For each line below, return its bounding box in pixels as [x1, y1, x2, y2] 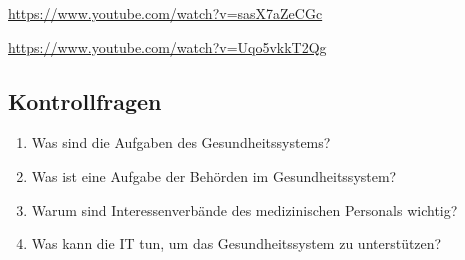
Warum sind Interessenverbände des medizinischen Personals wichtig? [31, 199, 458, 220]
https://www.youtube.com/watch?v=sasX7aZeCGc [8, 3, 323, 23]
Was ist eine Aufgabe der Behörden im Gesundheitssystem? [31, 165, 397, 186]
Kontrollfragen [8, 85, 162, 116]
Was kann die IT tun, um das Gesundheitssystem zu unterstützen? [31, 233, 442, 254]
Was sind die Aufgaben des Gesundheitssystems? [31, 132, 331, 153]
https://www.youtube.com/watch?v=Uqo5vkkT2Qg [8, 36, 327, 57]
